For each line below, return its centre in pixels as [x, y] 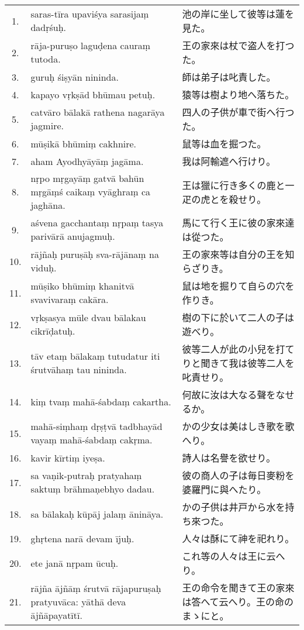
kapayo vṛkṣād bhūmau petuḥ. [93, 94]
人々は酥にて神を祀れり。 [238, 538]
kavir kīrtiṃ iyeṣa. [68, 457]
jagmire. [47, 125]
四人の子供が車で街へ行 [234, 112]
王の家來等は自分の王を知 [238, 254]
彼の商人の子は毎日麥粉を [238, 475]
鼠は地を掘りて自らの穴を [238, 286]
